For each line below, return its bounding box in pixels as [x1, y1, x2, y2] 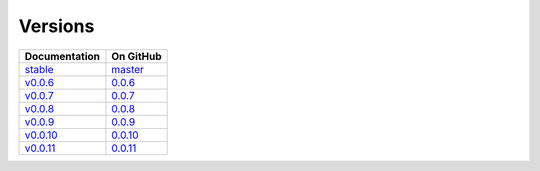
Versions [18, 15, 95, 37]
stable [24, 62, 54, 76]
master [111, 62, 145, 76]
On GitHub [111, 49, 162, 63]
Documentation [24, 49, 100, 63]
